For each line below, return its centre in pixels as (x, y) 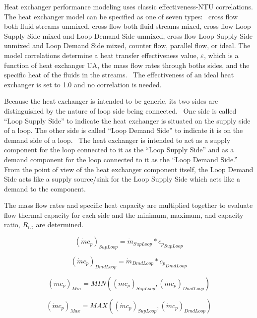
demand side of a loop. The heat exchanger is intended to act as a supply (117, 140)
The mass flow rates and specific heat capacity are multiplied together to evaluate (128, 205)
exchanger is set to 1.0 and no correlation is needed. (83, 84)
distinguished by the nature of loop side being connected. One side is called (120, 110)
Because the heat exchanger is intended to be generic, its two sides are (111, 101)
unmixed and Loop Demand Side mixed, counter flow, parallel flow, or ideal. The (127, 45)
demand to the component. (45, 188)
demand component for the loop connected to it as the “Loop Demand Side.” (121, 159)
